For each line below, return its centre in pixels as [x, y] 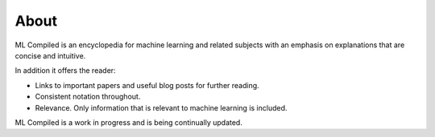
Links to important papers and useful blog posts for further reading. [147, 85]
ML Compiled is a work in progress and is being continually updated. [129, 122]
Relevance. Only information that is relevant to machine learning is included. [161, 107]
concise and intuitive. [50, 55]
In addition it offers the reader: [65, 71]
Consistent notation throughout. [88, 97]
